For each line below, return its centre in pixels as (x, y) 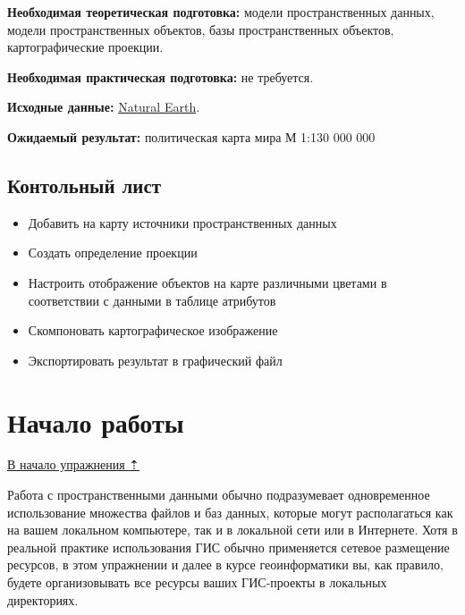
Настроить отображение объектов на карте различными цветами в (207, 282)
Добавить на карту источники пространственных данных (182, 222)
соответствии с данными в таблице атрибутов (152, 300)
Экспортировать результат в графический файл (155, 360)
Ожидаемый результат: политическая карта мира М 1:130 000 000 (191, 136)
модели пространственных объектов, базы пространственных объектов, (201, 29)
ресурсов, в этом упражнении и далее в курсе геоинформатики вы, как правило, (225, 564)
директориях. (43, 599)
